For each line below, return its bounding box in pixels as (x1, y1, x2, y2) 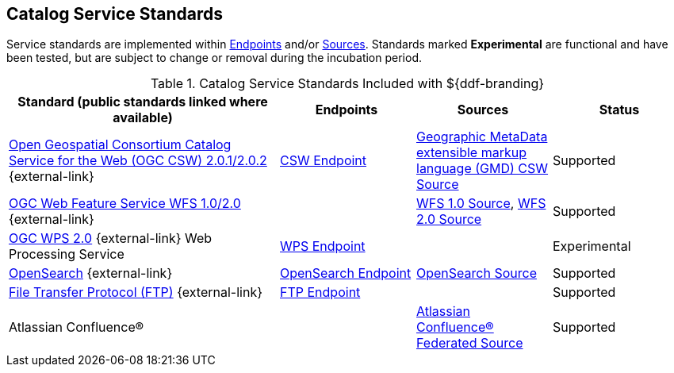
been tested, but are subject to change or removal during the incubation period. (6, 51, 422, 65)
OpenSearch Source (416, 265, 537, 282)
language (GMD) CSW (416, 160, 549, 177)
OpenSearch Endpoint (280, 265, 412, 282)
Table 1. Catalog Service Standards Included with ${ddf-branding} (150, 75, 545, 92)
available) (113, 110, 173, 126)
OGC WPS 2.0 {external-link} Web (9, 230, 213, 247)
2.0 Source (416, 211, 482, 228)
